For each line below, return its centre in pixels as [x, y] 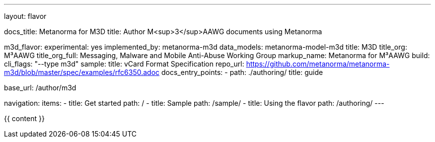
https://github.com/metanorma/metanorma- [318, 64]
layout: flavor [25, 16]
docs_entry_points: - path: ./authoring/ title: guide [242, 72]
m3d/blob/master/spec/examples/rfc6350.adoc [82, 72]
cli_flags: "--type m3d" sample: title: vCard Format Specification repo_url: [124, 64]
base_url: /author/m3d [40, 88]
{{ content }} [24, 118]
